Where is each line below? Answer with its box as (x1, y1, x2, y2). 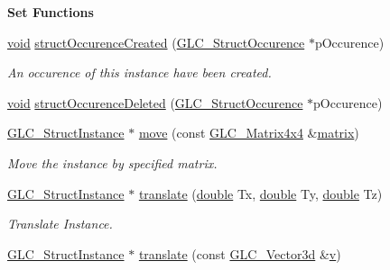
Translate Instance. (7, 214, 113, 233)
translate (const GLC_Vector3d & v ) (138, 244, 341, 263)
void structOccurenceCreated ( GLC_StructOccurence (7, 32, 305, 51)
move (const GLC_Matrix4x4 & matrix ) (138, 123, 359, 142)
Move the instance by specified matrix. (7, 153, 218, 172)
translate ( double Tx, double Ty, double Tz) (138, 184, 383, 202)
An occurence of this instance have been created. (7, 63, 272, 82)
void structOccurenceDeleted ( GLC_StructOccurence (7, 93, 303, 112)
